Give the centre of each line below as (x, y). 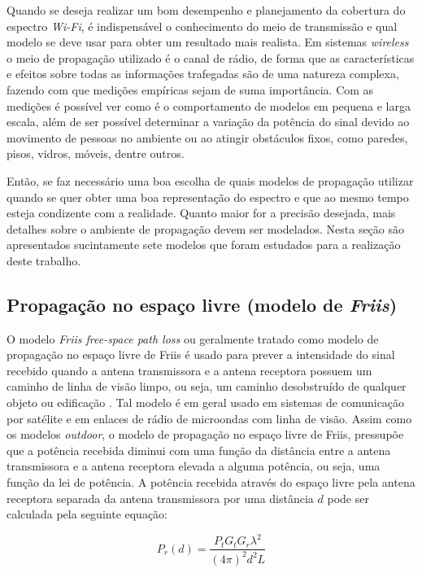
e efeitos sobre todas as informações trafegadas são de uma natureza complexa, (203, 74)
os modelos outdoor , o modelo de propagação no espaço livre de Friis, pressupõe (205, 434)
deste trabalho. (44, 260)
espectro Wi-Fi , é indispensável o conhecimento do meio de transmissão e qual (202, 26)
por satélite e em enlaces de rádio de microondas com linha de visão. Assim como (209, 418)
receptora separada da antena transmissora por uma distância (160, 498)
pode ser (348, 498)
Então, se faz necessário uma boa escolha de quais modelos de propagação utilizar (210, 180)
